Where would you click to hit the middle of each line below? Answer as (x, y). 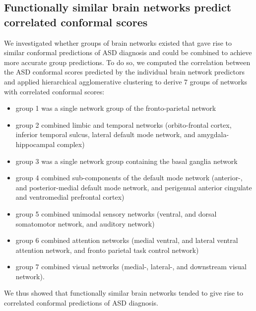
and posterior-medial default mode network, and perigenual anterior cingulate (134, 187)
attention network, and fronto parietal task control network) (107, 250)
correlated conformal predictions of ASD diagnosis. (81, 303)
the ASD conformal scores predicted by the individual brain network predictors (124, 72)
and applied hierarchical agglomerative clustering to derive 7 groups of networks (126, 81)
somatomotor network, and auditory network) (85, 223)
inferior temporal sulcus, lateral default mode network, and (105, 134)
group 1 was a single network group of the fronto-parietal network (116, 108)
